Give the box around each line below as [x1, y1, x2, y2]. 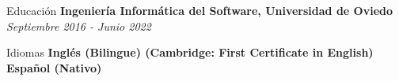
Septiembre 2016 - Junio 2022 [6, 17, 151, 34]
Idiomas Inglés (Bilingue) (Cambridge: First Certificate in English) [6, 44, 374, 61]
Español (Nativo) [6, 59, 102, 75]
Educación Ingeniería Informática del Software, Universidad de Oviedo [6, 2, 393, 18]
